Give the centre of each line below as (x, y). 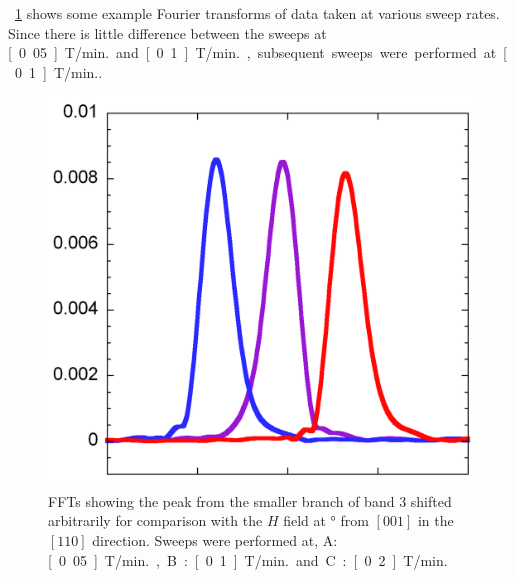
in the (435, 520)
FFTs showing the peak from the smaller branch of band (221, 500)
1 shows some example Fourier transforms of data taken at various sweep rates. (257, 13)
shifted (431, 500)
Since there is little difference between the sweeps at (167, 32)
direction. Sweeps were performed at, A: (215, 540)
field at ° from (326, 520)
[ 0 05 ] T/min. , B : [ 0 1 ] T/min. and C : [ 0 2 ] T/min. (248, 559)
